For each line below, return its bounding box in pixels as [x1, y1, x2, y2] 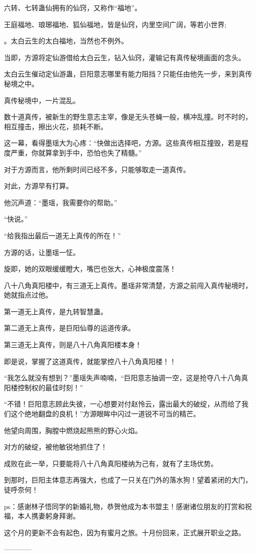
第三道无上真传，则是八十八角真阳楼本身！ [4, 339, 142, 350]
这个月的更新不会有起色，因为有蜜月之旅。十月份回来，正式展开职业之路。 [4, 527, 245, 537]
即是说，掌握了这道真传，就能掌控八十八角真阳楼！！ [4, 356, 176, 366]
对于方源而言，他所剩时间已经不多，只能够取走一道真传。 [4, 164, 190, 174]
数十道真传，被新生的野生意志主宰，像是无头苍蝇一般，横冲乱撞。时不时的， [4, 111, 252, 122]
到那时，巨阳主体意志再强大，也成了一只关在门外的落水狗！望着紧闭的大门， [4, 475, 252, 485]
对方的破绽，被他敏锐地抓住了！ [4, 442, 107, 452]
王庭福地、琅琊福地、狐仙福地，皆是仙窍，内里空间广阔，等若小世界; [4, 19, 226, 29]
